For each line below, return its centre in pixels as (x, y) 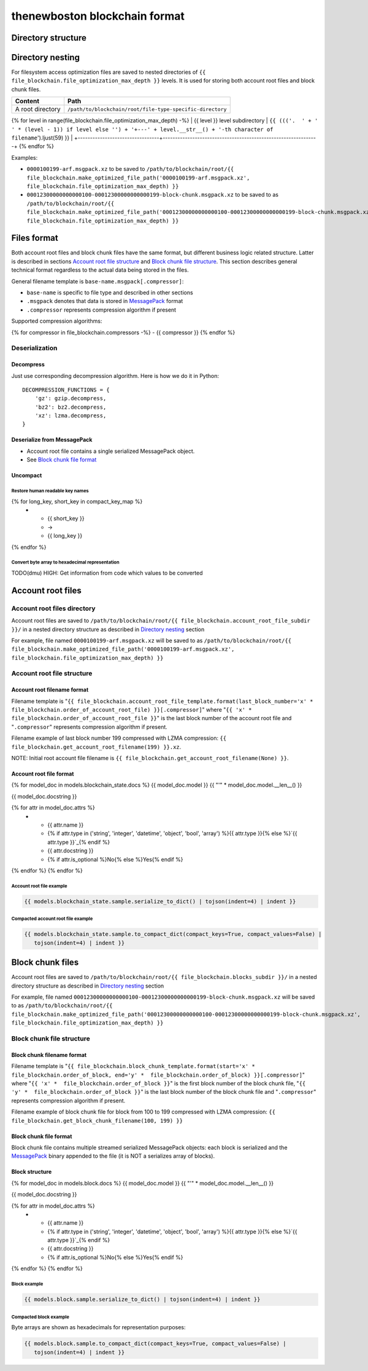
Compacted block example (40, 1317)
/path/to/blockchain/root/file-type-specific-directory (147, 109)
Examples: (25, 157)
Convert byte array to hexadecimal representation (65, 562)
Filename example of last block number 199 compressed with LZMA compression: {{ (119, 738)
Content (27, 101)
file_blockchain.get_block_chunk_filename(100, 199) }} (97, 1121)
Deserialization (34, 348)
